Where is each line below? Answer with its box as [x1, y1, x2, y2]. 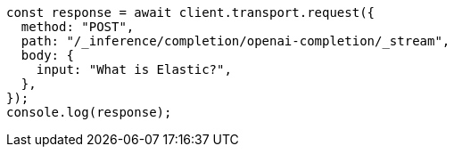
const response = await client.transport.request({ [6, 5, 376, 20]
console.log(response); [6, 105, 172, 119]
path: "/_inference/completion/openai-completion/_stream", [21, 34, 450, 48]
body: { [21, 48, 74, 62]
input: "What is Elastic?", [36, 62, 232, 77]
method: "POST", [21, 20, 135, 34]
